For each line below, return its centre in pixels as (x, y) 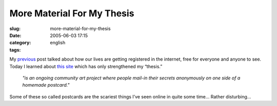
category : (20, 43)
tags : (15, 50)
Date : (15, 35)
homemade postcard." (46, 85)
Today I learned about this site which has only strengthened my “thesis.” (86, 66)
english (58, 43)
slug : (15, 29)
